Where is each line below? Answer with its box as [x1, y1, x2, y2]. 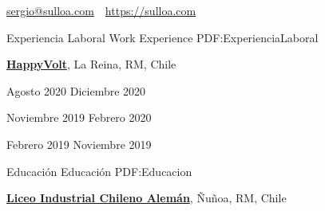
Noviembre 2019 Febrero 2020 [6, 109, 152, 126]
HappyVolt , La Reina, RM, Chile [6, 56, 176, 72]
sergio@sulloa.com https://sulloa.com [6, 2, 196, 18]
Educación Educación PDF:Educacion [6, 162, 192, 179]
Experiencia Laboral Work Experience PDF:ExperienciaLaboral [6, 29, 319, 45]
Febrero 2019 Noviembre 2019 [6, 135, 152, 152]
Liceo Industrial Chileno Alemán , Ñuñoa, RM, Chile [6, 190, 287, 206]
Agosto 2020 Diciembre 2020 [6, 82, 146, 99]
